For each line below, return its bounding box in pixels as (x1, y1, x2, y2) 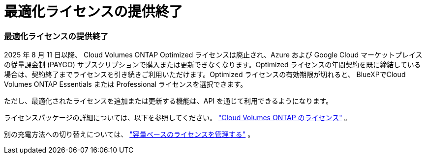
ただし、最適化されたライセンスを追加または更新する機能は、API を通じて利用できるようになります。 (4, 97, 333, 105)
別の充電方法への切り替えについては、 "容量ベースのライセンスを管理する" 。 (4, 130, 255, 139)
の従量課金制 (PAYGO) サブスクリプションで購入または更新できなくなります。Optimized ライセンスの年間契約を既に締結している (4, 60, 421, 69)
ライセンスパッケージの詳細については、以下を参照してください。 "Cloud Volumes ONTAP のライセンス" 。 (4, 113, 351, 122)
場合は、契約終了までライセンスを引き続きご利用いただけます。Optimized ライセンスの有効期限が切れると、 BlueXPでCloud (4, 70, 406, 79)
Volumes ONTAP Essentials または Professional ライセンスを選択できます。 (4, 80, 247, 89)
